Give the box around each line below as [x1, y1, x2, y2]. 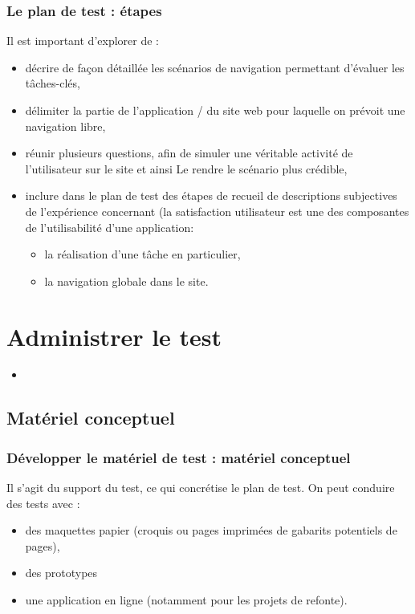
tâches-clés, [25, 75, 80, 91]
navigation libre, [25, 117, 106, 134]
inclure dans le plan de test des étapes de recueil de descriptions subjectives [25, 187, 397, 204]
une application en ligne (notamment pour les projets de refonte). [25, 592, 348, 608]
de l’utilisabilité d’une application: [25, 218, 194, 235]
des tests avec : [6, 494, 80, 511]
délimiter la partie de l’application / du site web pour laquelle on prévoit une [25, 102, 405, 118]
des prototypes [25, 564, 98, 581]
